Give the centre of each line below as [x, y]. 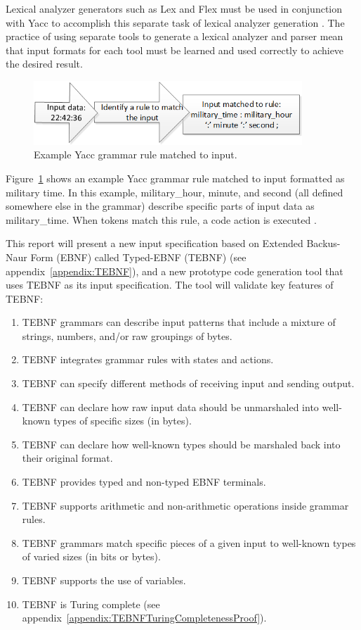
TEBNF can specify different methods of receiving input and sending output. [188, 383]
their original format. [67, 458]
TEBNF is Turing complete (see [91, 604]
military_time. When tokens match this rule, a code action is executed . [161, 219]
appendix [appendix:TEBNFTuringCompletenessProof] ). [144, 618]
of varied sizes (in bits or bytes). [91, 556]
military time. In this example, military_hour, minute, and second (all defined [175, 192]
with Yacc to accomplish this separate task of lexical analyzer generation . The [175, 22]
